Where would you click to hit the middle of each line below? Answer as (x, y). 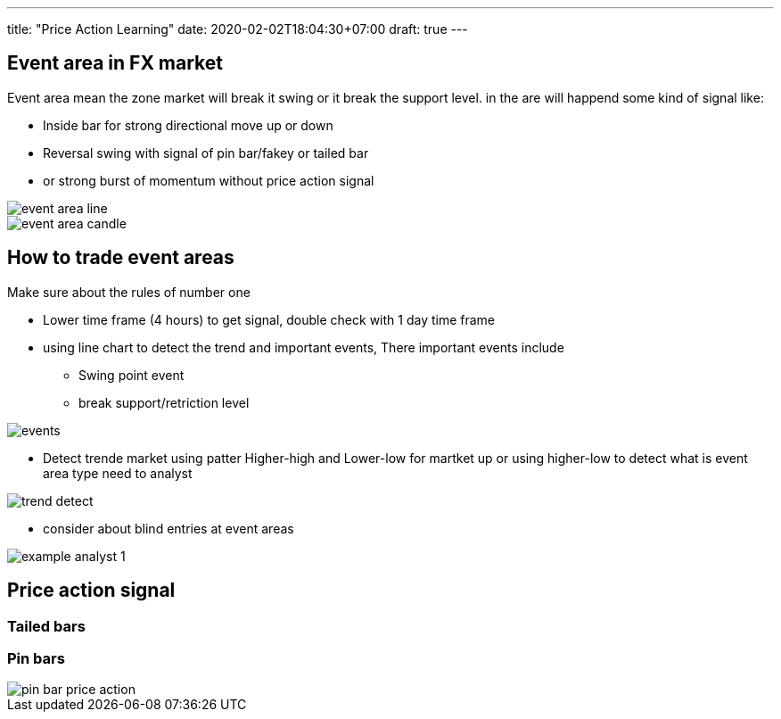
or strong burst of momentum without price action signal (209, 180)
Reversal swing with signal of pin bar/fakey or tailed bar (206, 153)
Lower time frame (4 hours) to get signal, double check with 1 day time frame (269, 319)
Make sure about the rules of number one (129, 292)
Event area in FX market (115, 63)
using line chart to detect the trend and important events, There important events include (304, 347)
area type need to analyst (118, 473)
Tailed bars (46, 626)
